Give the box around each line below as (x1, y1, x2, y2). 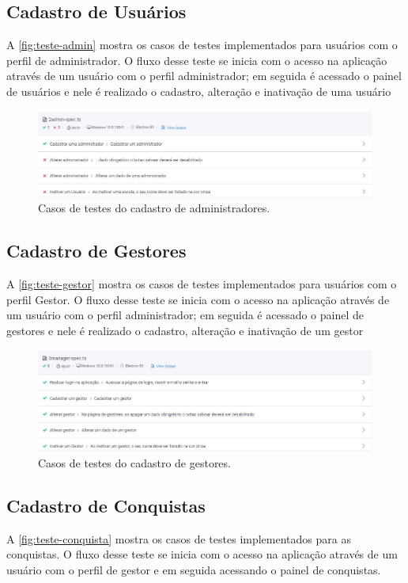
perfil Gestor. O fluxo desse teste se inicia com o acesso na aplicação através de (6, 291, 390, 307)
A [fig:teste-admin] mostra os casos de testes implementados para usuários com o (6, 36, 398, 53)
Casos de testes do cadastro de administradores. (38, 200, 270, 216)
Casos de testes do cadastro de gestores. (38, 454, 231, 471)
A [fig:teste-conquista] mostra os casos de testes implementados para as (6, 530, 351, 547)
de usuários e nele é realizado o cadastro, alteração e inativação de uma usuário (6, 82, 391, 99)
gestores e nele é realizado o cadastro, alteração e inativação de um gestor (6, 322, 364, 339)
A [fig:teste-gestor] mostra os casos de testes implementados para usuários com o (6, 276, 397, 292)
